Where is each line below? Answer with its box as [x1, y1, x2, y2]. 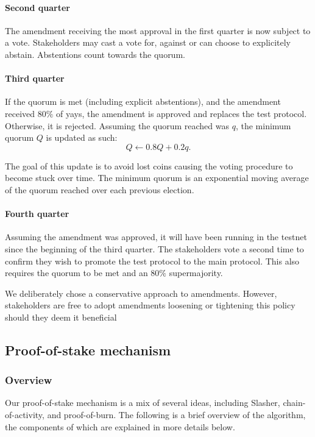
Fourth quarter [5, 207, 69, 220]
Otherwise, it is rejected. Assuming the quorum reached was [5, 119, 230, 132]
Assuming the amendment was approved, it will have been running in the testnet [5, 230, 307, 243]
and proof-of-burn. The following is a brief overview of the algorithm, [47, 408, 306, 421]
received [5, 107, 35, 119]
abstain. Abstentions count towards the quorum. [5, 48, 185, 60]
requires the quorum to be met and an [5, 266, 148, 279]
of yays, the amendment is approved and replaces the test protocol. [56, 107, 307, 119]
